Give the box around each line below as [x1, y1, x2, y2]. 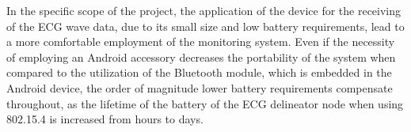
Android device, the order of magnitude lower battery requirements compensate [6, 79, 393, 96]
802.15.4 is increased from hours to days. [6, 111, 204, 127]
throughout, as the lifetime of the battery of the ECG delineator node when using [6, 95, 404, 111]
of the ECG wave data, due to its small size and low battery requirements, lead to [6, 17, 405, 34]
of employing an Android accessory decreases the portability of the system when [6, 48, 396, 65]
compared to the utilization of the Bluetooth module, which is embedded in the [6, 64, 392, 81]
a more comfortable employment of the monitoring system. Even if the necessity [6, 33, 395, 50]
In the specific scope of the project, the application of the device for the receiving [6, 2, 401, 18]
